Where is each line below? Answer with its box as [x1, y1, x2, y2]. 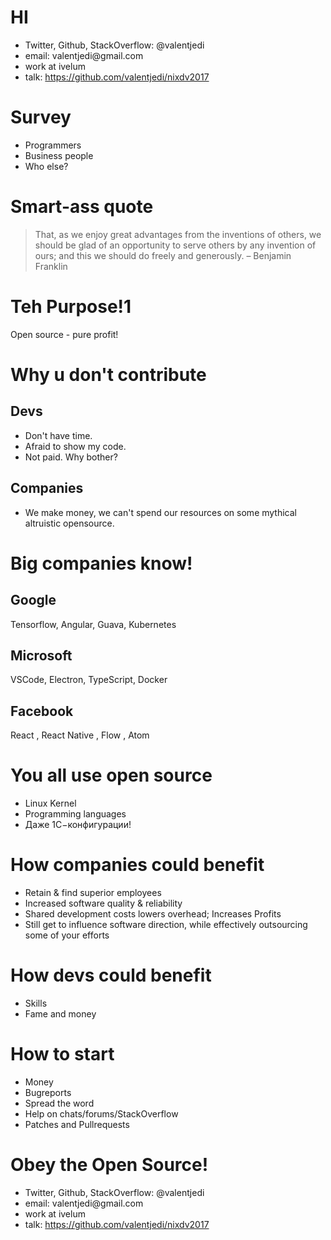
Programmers [24, 139, 82, 151]
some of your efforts [24, 929, 110, 941]
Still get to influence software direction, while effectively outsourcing [24, 919, 308, 931]
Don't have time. [24, 429, 93, 441]
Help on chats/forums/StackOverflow [24, 1107, 179, 1120]
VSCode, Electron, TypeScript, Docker [10, 674, 168, 686]
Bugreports [24, 1086, 72, 1098]
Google [10, 592, 57, 609]
